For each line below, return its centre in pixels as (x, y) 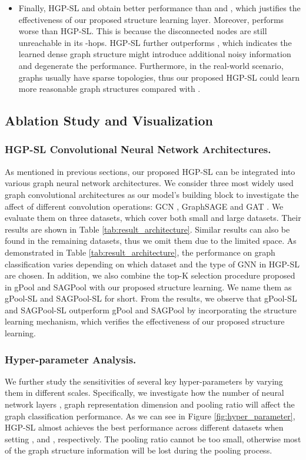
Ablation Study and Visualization (109, 120)
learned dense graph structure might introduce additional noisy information (155, 54)
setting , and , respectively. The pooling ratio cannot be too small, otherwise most (153, 439)
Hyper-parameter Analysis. (71, 359)
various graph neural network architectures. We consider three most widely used (149, 183)
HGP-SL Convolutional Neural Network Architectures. (138, 149)
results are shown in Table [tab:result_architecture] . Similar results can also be (147, 229)
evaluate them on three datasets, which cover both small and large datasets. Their (153, 218)
